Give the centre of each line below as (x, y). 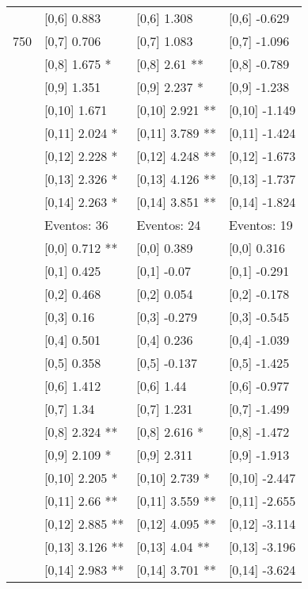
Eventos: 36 (76, 225)
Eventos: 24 (169, 225)
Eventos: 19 (260, 225)
